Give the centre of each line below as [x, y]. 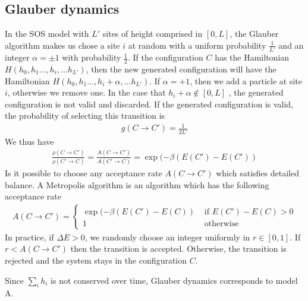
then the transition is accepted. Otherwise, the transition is [178, 248]
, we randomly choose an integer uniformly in [167, 237]
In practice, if [29, 237]
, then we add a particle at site [246, 80]
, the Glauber [254, 34]
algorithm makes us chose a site [62, 45]
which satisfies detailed [257, 173]
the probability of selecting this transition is [85, 115]
